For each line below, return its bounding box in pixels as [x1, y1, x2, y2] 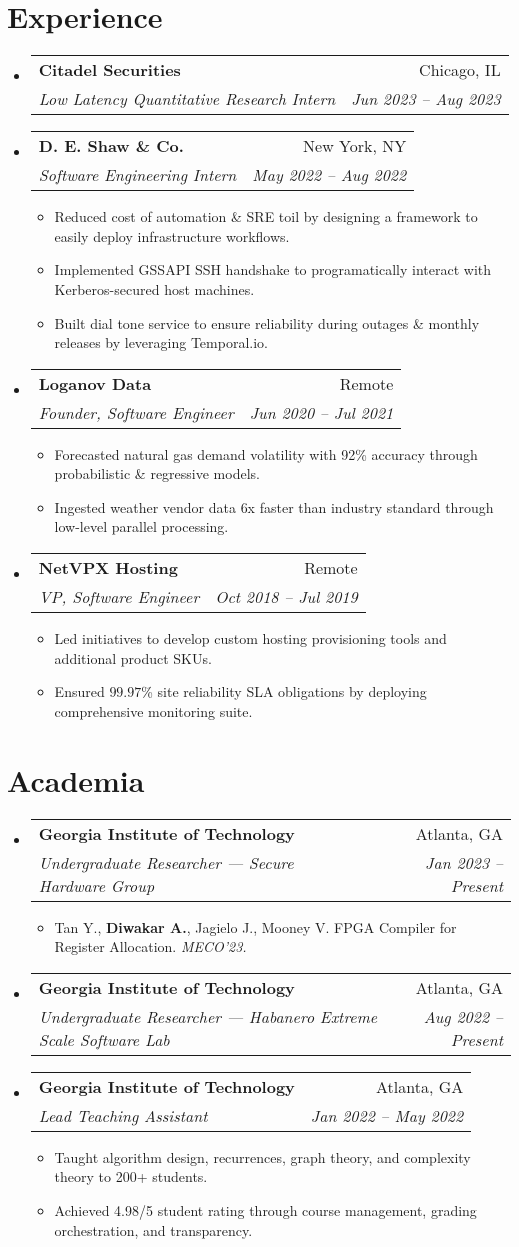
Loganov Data [38, 371, 152, 395]
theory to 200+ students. [54, 1166, 208, 1187]
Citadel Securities [38, 58, 181, 82]
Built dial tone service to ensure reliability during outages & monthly [54, 312, 480, 333]
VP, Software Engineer [38, 585, 200, 609]
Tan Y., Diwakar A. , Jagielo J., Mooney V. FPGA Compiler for [54, 916, 457, 937]
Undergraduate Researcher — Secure [38, 850, 294, 874]
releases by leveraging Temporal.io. [54, 332, 268, 353]
